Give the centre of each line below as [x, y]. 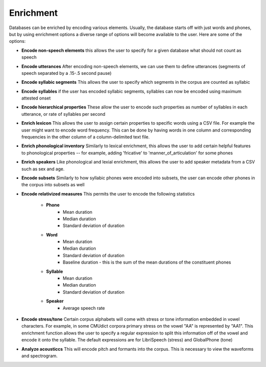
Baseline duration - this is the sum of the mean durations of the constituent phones [147, 262]
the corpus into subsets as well [53, 185]
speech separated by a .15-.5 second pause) [66, 73]
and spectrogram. [39, 356]
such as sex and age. [43, 169]
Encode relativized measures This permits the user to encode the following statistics [108, 194]
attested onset [36, 98]
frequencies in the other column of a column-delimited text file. [85, 137]
